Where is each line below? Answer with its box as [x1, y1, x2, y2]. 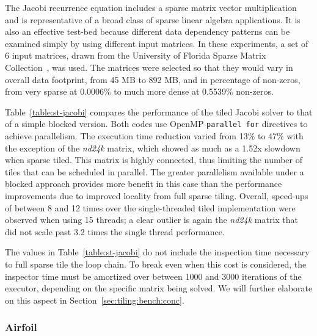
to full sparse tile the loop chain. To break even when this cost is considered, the [5, 257, 307, 270]
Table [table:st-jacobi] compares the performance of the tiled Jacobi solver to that [5, 105, 313, 118]
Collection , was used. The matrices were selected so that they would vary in [5, 60, 293, 73]
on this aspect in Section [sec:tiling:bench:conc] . [5, 293, 184, 306]
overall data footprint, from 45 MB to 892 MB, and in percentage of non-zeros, [5, 73, 301, 86]
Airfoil [5, 320, 37, 335]
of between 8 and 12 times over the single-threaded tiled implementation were [5, 201, 296, 214]
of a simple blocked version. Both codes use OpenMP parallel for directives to [5, 117, 308, 130]
